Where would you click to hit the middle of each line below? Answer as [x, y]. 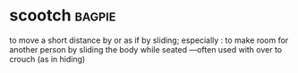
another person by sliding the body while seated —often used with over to [146, 49]
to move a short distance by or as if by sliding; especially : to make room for [149, 40]
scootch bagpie [63, 16]
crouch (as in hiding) [47, 59]
